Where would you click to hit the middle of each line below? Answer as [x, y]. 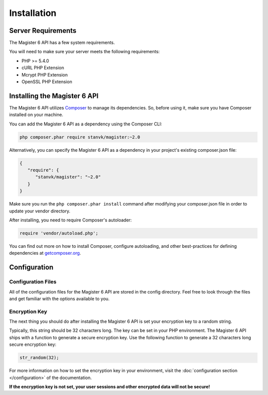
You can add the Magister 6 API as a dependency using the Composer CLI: [86, 124]
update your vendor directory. [40, 211]
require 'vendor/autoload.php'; [59, 233]
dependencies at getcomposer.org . [45, 253]
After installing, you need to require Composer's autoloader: [70, 220]
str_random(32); [39, 358]
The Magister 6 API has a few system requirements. [62, 43]
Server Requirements [43, 31]
